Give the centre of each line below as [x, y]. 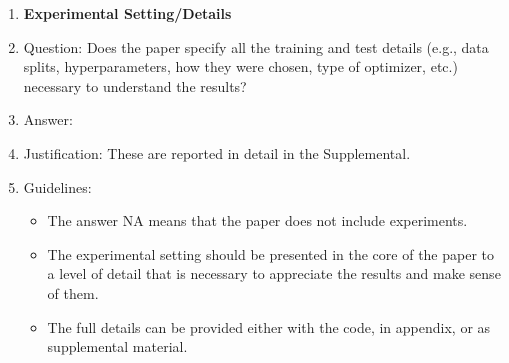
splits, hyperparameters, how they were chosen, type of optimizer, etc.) [240, 66]
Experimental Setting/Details [127, 13]
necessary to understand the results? [135, 85]
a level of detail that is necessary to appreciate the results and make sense [274, 273]
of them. [73, 292]
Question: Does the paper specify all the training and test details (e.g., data [256, 46]
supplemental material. [117, 346]
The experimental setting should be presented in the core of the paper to [271, 253]
